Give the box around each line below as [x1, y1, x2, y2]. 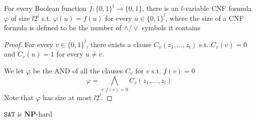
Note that [4, 92, 34, 102]
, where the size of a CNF [166, 12, 244, 23]
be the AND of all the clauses [33, 65, 123, 75]
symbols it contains [142, 22, 201, 33]
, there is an [142, 3, 179, 13]
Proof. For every [4, 39, 53, 49]
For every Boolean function [4, 3, 87, 13]
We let [4, 65, 24, 75]
